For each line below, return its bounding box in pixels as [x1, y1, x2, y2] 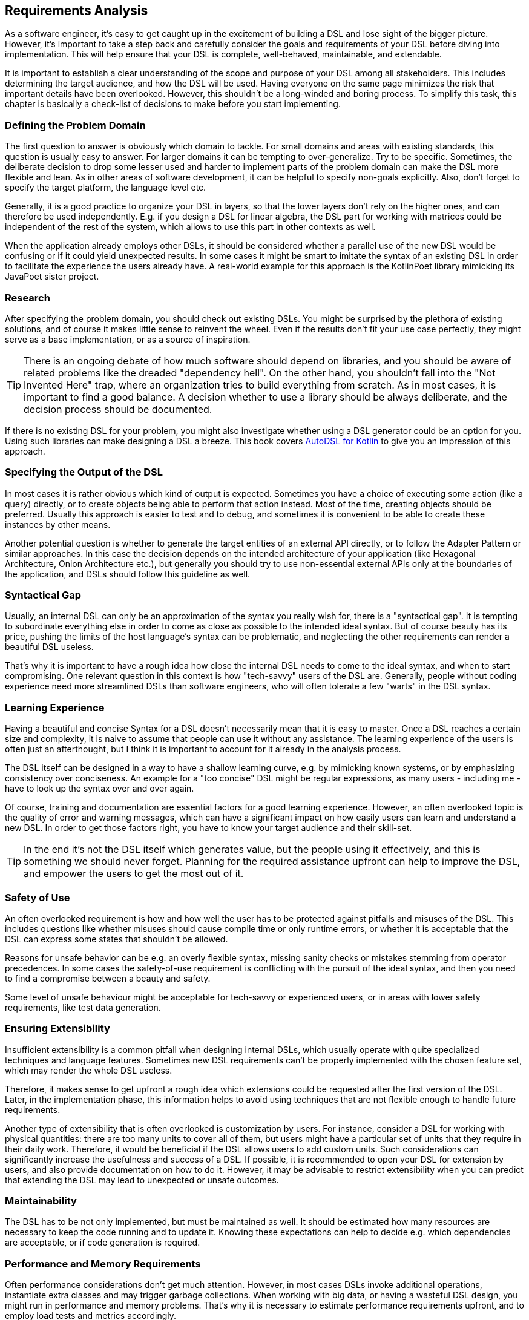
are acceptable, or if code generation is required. [5, 1237, 200, 1248]
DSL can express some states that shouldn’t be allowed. [5, 933, 228, 944]
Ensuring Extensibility [5, 1022, 110, 1035]
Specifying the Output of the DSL [5, 466, 163, 479]
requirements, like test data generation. [5, 1002, 161, 1013]
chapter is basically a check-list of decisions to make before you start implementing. [5, 99, 341, 110]
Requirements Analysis [5, 3, 148, 18]
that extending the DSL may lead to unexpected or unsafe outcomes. [5, 1174, 279, 1185]
